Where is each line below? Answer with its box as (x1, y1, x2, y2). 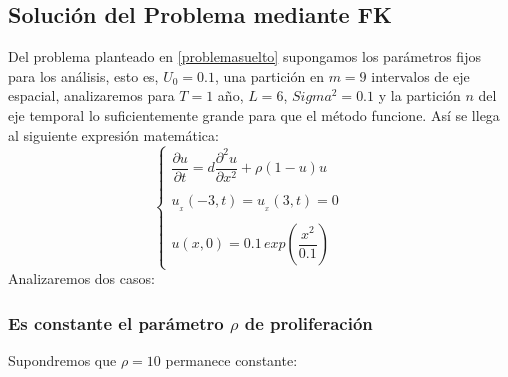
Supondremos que (8, 350, 117, 371)
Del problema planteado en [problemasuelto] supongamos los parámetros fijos (8, 46, 481, 67)
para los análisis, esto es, (8, 65, 159, 86)
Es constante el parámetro (8, 310, 224, 335)
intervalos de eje (371, 65, 470, 86)
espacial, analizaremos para (8, 85, 175, 106)
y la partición (378, 85, 461, 106)
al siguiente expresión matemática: (8, 124, 219, 145)
